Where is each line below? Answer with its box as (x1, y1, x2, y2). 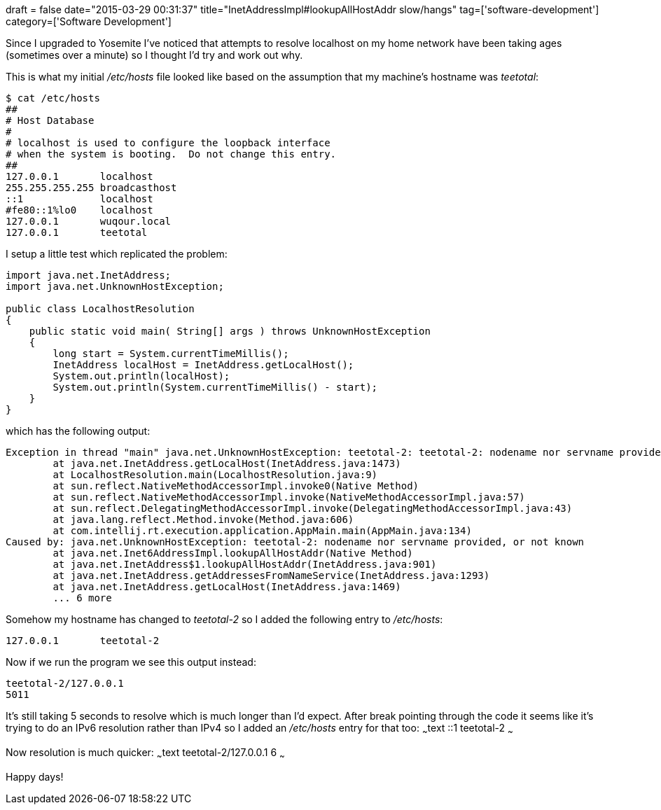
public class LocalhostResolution (6, 303, 195, 314)
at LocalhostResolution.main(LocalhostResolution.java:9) (53, 469, 378, 480)
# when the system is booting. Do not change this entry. (6, 148, 337, 160)
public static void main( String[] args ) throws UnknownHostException (29, 326, 431, 337)
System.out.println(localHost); (53, 370, 230, 382)
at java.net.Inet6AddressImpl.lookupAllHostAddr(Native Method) (53, 547, 413, 559)
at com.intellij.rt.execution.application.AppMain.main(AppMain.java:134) (53, 525, 472, 536)
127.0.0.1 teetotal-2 (6, 635, 160, 646)
